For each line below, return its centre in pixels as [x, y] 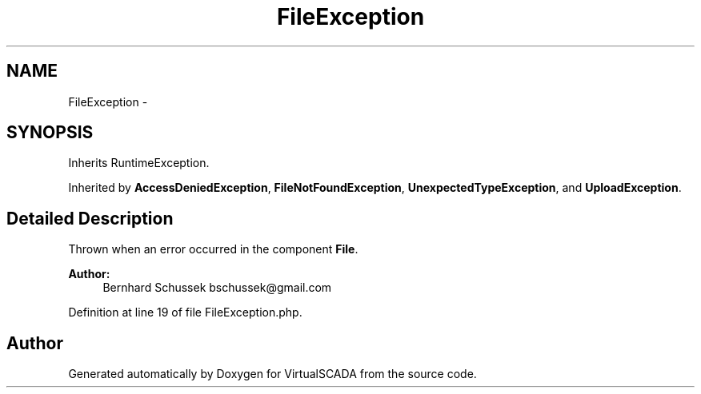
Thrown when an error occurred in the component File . [213, 249]
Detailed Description [90, 218]
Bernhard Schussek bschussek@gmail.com [217, 288]
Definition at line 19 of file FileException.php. [185, 312]
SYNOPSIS [50, 133]
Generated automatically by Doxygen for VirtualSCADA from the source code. [272, 374]
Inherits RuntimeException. [139, 163]
